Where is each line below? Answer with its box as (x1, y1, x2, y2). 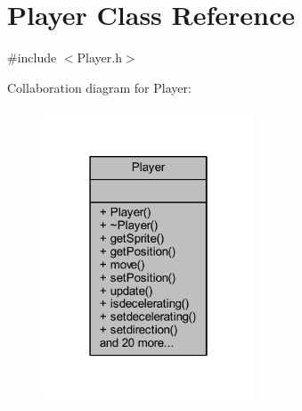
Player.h (77, 48, 122, 67)
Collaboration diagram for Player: (7, 78, 192, 96)
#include (7, 48, 57, 67)
